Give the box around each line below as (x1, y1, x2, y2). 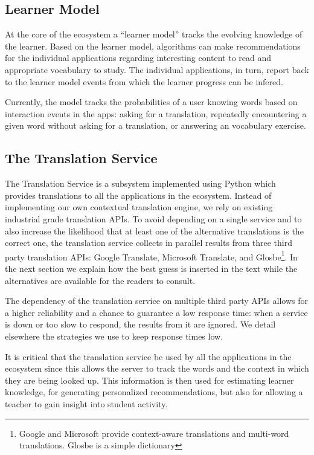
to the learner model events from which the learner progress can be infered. (5, 75, 283, 88)
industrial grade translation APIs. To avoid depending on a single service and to (5, 212, 302, 225)
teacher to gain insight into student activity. (5, 397, 168, 410)
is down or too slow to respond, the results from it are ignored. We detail (5, 318, 276, 331)
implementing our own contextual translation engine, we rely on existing (5, 201, 273, 213)
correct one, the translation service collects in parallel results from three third (5, 236, 292, 249)
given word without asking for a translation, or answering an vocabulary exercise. (5, 119, 306, 132)
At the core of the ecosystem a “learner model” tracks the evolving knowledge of (5, 28, 303, 40)
